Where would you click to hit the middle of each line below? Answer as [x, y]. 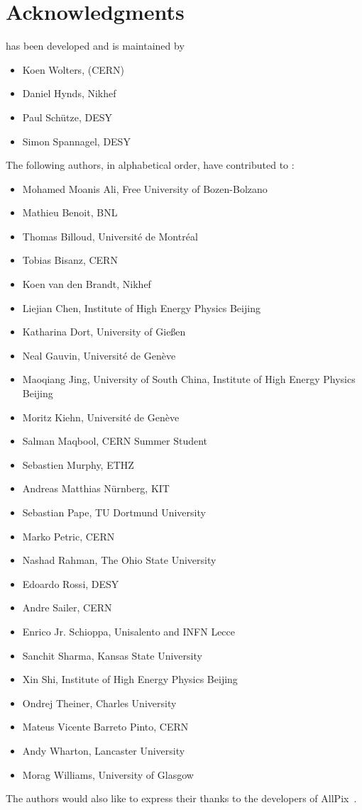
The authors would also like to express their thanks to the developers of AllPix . [181, 798]
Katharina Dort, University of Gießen [104, 332]
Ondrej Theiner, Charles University [99, 703]
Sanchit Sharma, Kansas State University [112, 655]
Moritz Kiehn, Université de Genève [101, 417]
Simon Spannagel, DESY [76, 141]
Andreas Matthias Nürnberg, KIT [96, 488]
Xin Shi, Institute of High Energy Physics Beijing [130, 679]
